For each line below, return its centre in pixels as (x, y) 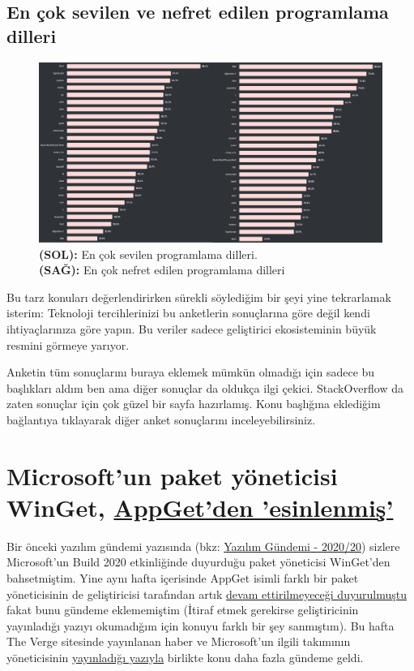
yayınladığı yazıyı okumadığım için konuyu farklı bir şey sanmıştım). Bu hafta (201, 625)
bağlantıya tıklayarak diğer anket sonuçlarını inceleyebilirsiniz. (161, 419)
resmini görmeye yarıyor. (68, 344)
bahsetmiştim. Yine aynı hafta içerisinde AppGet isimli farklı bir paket (183, 577)
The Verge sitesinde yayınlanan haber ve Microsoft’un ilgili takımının (179, 641)
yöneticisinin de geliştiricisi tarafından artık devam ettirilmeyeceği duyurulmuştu (207, 594)
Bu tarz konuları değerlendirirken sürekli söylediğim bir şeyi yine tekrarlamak (199, 297)
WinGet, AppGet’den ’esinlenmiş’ (200, 507)
